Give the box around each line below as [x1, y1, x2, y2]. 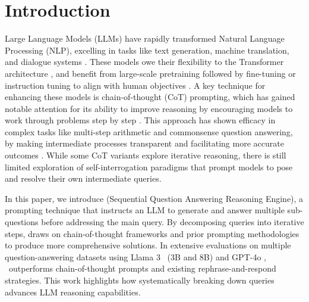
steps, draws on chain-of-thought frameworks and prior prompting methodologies [5, 227, 299, 239]
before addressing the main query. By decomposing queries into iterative [41, 216, 304, 228]
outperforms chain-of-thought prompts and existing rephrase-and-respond [8, 262, 276, 275]
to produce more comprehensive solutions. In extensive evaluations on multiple [5, 239, 291, 251]
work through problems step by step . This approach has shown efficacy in [5, 114, 276, 126]
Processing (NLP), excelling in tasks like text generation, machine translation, [5, 43, 289, 56]
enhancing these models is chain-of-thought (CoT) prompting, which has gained [5, 91, 295, 103]
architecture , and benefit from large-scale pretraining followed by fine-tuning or [5, 67, 296, 79]
